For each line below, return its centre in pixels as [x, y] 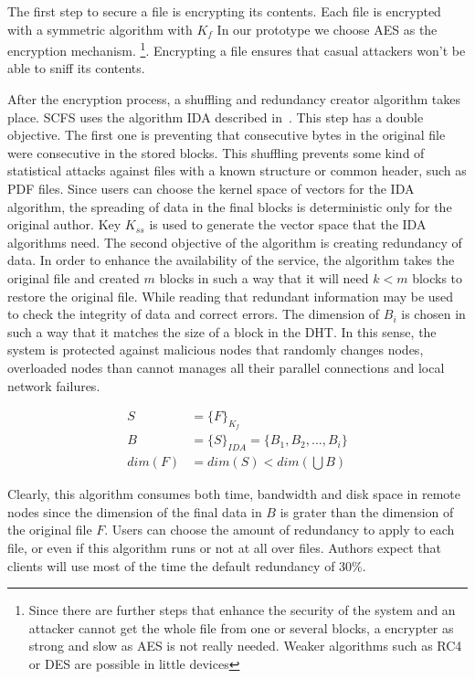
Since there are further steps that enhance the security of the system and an [242, 610]
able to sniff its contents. [76, 68]
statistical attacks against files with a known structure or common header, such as [237, 170]
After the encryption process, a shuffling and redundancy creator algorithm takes [234, 99]
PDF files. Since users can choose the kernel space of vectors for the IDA [211, 188]
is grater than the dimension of [367, 511]
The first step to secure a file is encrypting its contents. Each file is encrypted [224, 11]
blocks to [438, 277]
